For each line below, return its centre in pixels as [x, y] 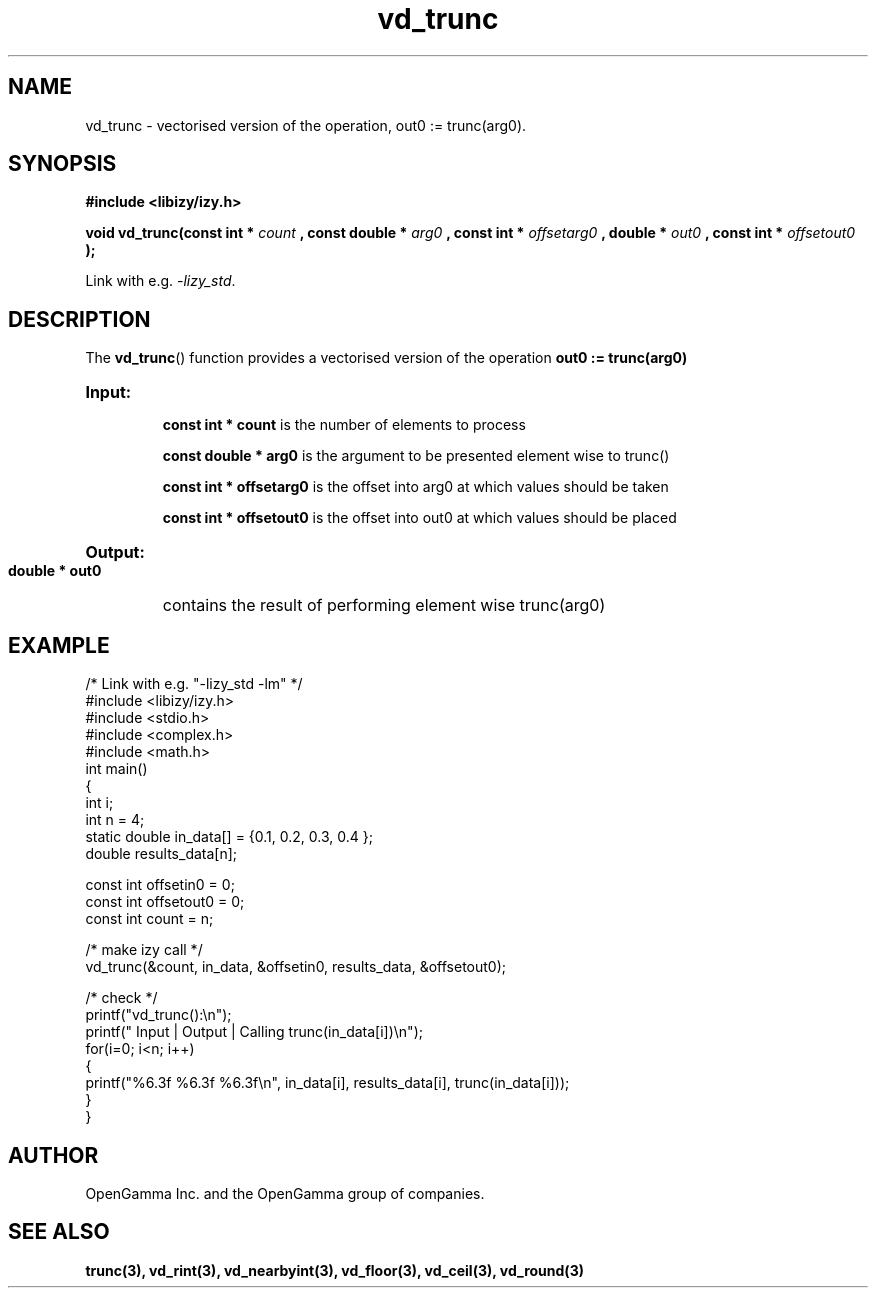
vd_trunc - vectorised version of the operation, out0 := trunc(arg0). [306, 125]
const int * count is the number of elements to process [344, 425]
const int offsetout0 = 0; [165, 902]
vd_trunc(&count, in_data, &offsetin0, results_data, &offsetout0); [295, 967]
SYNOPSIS [62, 164]
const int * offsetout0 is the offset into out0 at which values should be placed [419, 518]
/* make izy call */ [144, 950]
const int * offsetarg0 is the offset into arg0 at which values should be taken [415, 487]
